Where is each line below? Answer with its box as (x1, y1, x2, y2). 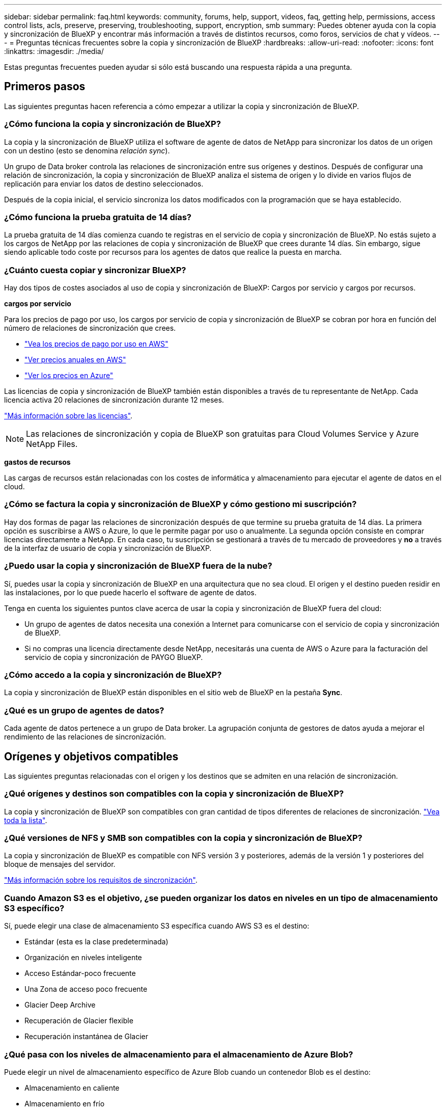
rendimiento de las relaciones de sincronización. (4, 732, 166, 742)
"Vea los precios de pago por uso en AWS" (24, 339, 169, 349)
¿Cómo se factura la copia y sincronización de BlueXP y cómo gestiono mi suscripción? (4, 499, 357, 510)
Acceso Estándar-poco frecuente (24, 969, 136, 978)
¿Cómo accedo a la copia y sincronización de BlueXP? (4, 669, 222, 680)
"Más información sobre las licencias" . (4, 411, 133, 420)
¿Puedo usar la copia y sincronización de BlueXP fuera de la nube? (4, 561, 272, 571)
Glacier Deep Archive (24, 1000, 96, 1010)
